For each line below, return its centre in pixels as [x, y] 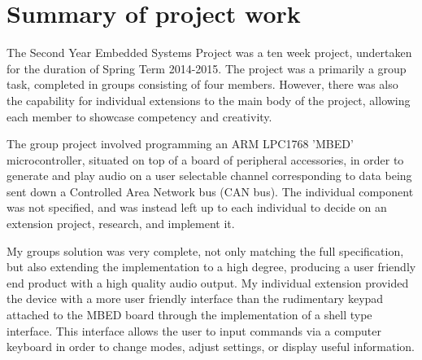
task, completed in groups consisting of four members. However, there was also [202, 84]
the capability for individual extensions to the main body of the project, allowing [209, 100]
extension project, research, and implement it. [121, 224]
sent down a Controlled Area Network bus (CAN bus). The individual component [210, 191]
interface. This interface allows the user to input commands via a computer [194, 330]
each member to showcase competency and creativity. [139, 116]
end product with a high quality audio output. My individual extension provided [208, 282]
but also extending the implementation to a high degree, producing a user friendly [211, 267]
